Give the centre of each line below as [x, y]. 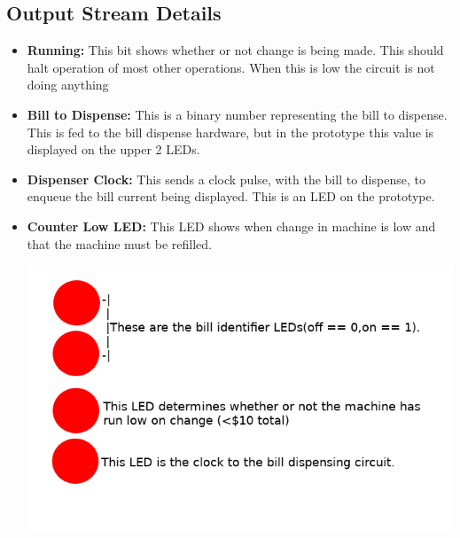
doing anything [68, 85]
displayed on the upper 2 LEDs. [113, 149]
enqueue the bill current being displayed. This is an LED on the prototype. [231, 196]
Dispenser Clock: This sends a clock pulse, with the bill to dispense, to [226, 179]
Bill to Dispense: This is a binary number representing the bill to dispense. [237, 114]
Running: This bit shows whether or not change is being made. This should [235, 50]
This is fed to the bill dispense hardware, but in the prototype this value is [230, 132]
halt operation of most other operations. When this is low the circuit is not [231, 67]
